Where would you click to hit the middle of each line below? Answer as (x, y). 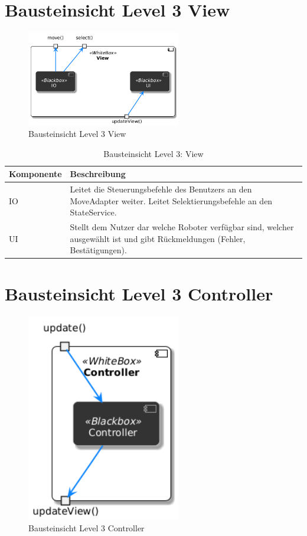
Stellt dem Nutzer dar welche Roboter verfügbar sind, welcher (182, 227)
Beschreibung (98, 174)
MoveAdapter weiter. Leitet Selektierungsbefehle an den (171, 200)
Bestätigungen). (98, 250)
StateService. (93, 212)
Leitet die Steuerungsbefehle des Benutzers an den (161, 189)
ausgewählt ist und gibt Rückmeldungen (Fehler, (158, 238)
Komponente (35, 174)
